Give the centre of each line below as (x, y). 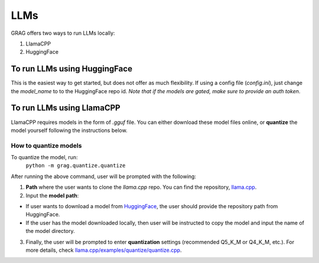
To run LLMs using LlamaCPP (66, 108)
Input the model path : (52, 195)
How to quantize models (46, 146)
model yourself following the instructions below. (69, 130)
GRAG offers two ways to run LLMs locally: (63, 33)
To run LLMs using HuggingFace (72, 69)
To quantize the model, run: (44, 157)
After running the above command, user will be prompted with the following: (103, 176)
